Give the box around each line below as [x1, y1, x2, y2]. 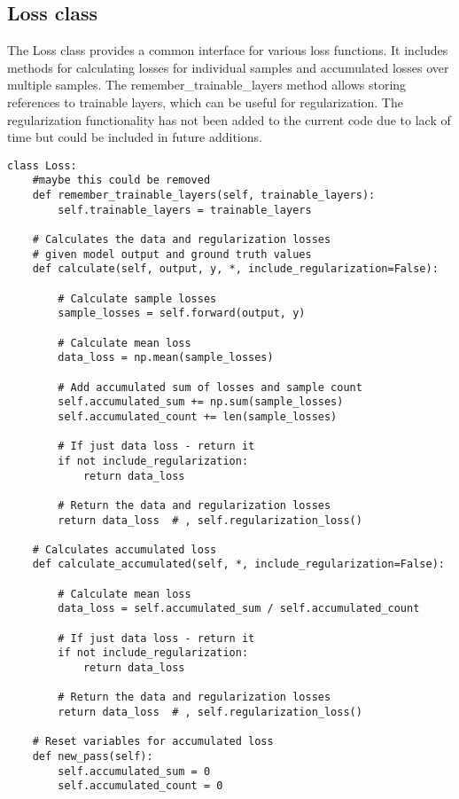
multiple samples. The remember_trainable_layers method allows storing [7, 75, 407, 94]
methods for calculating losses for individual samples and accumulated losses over [7, 58, 449, 76]
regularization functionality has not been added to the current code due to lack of [7, 110, 451, 129]
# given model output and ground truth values [32, 247, 312, 261]
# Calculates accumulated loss [32, 543, 217, 556]
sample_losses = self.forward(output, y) [58, 307, 306, 320]
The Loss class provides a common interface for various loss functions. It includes [7, 41, 448, 59]
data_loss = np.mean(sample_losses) [58, 351, 274, 364]
